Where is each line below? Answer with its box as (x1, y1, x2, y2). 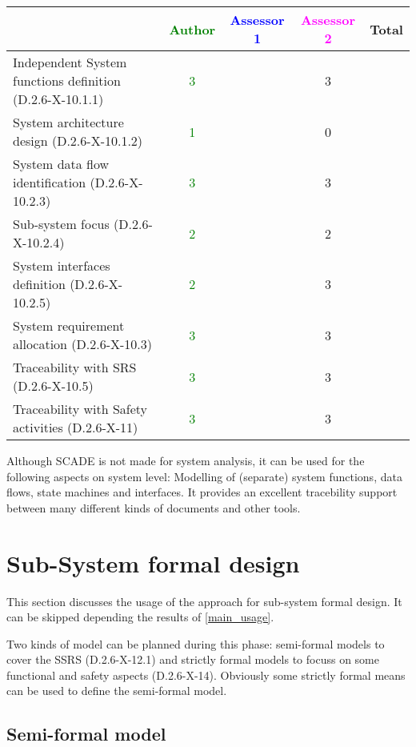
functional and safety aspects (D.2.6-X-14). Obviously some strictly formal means (6, 666, 406, 683)
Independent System (13, 53, 127, 71)
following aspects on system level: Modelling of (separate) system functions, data (6, 468, 402, 484)
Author (169, 19, 216, 38)
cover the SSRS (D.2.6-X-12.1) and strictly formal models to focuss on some (6, 651, 379, 668)
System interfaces (13, 256, 110, 275)
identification (13, 173, 86, 191)
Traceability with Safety (13, 400, 148, 418)
